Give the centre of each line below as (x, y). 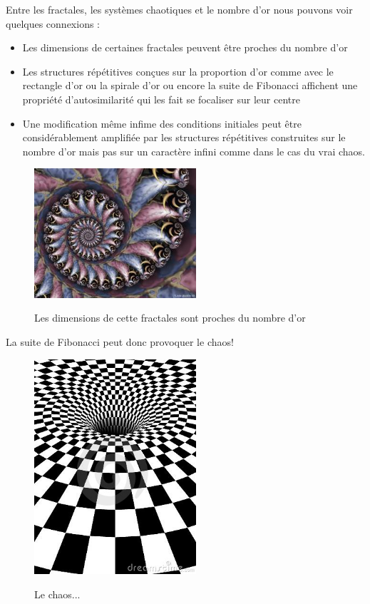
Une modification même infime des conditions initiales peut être (162, 123)
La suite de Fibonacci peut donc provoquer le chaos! (120, 341)
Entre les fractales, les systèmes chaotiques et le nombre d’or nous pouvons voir (179, 9)
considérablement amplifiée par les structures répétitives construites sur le (184, 137)
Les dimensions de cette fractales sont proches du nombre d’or (170, 318)
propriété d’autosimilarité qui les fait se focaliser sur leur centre (161, 99)
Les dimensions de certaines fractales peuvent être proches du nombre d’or (185, 47)
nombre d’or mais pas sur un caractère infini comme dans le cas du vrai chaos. (194, 151)
